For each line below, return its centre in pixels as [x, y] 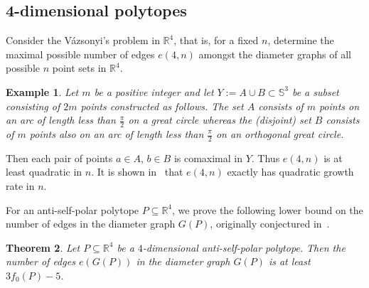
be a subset [315, 91]
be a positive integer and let [154, 91]
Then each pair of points [59, 158]
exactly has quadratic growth [290, 172]
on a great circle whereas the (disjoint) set [220, 120]
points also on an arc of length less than [117, 134]
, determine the [301, 40]
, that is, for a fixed [216, 40]
